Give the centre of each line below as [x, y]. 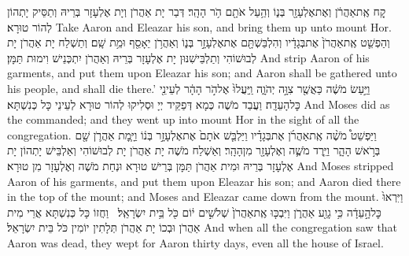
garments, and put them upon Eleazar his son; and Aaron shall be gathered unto [202, 73]
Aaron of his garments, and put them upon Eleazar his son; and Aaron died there [204, 181]
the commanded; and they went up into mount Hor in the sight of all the [183, 119]
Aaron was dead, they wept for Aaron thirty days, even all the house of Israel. [195, 242]
